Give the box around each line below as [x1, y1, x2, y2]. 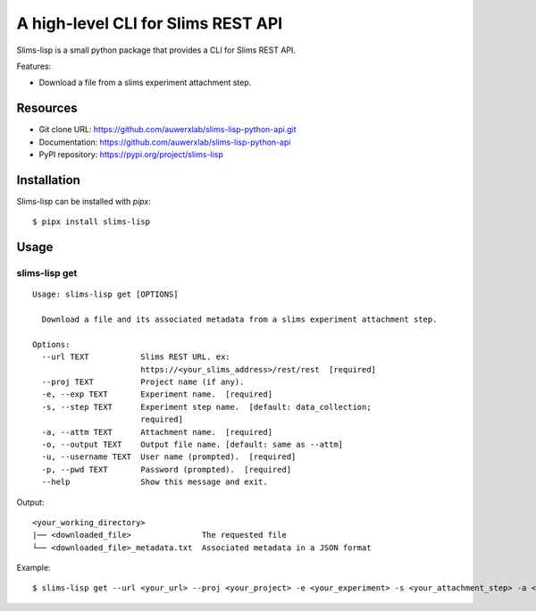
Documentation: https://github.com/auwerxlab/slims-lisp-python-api [38, 137, 291, 147]
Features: [16, 61, 52, 71]
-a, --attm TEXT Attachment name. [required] [41, 427, 272, 437]
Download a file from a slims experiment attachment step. [38, 77, 252, 88]
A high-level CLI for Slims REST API [16, 13, 283, 33]
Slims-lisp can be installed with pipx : [16, 196, 152, 206]
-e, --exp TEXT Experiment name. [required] [41, 389, 272, 399]
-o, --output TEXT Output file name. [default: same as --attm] [41, 439, 344, 449]
